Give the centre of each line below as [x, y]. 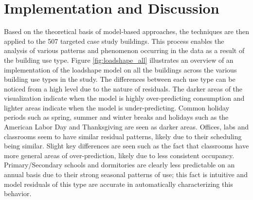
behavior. [18, 193]
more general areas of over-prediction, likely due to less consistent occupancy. [119, 155]
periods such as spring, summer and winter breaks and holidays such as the [116, 117]
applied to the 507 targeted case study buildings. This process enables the [114, 41]
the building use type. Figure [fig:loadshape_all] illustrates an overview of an [119, 60]
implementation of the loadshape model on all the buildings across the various [120, 69]
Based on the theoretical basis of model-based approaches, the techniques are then [126, 31]
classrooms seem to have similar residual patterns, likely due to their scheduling [123, 136]
